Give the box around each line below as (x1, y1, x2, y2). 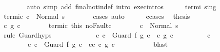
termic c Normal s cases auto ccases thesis (3, 11, 190, 21)
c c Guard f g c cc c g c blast (27, 39, 168, 49)
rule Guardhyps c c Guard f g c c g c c (3, 29, 211, 39)
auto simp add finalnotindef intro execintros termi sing (26, 1, 217, 11)
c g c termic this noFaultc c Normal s (3, 20, 179, 30)
